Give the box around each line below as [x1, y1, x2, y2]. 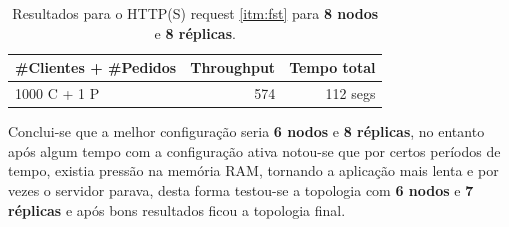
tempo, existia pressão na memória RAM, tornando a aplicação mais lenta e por [8, 160, 499, 181]
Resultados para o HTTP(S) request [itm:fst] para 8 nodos [12, 3, 379, 23]
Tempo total [289, 57, 376, 78]
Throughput [190, 57, 276, 78]
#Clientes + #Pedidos [15, 57, 177, 78]
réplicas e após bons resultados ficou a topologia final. [8, 199, 346, 220]
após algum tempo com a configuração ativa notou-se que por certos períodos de [8, 140, 501, 161]
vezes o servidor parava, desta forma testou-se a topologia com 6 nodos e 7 [8, 179, 474, 200]
